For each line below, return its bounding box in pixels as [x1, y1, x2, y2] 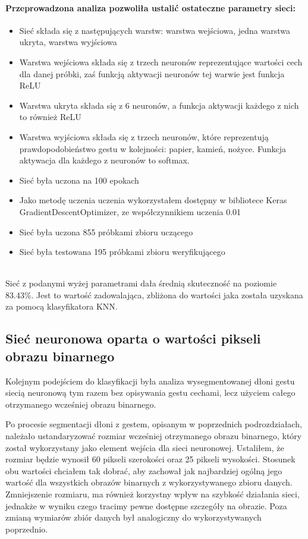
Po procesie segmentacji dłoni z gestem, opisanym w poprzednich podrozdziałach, [5, 418, 302, 430]
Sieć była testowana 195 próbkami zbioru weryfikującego [19, 245, 225, 258]
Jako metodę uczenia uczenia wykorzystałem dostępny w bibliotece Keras [19, 194, 287, 206]
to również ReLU [19, 111, 81, 123]
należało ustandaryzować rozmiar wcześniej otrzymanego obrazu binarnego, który [5, 430, 302, 442]
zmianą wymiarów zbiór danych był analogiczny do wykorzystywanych [5, 511, 262, 524]
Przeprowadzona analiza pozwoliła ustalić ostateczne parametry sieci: [5, 1, 296, 14]
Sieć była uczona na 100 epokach [19, 174, 139, 186]
